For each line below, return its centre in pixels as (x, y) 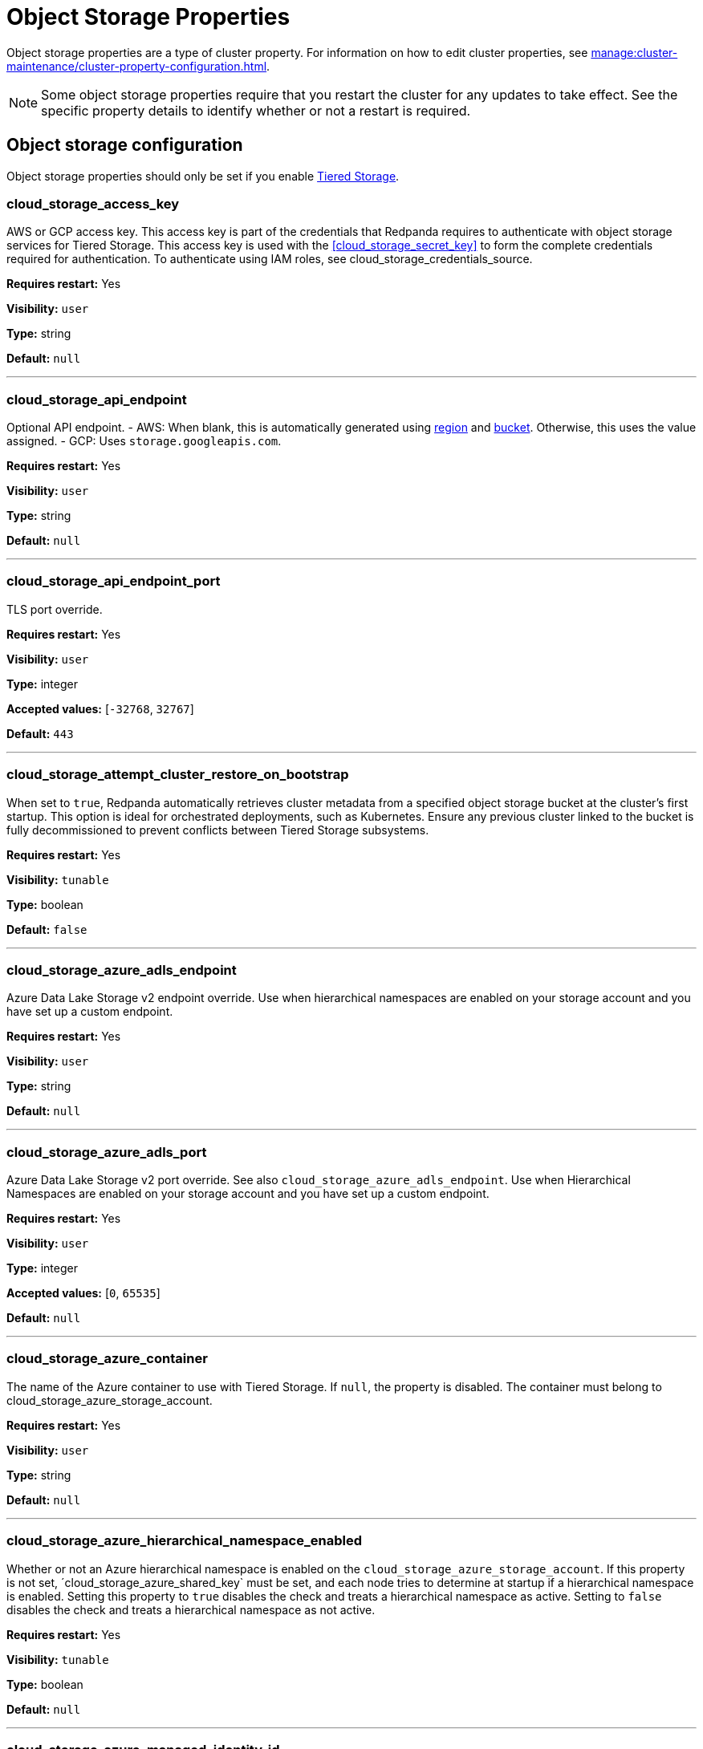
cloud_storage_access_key (93, 203)
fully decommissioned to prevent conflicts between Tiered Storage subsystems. (218, 830)
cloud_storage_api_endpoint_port (114, 581)
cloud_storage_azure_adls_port (107, 1152)
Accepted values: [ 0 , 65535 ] (83, 1293)
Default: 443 (40, 733)
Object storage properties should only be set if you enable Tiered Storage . (203, 176)
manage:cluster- (634, 52)
